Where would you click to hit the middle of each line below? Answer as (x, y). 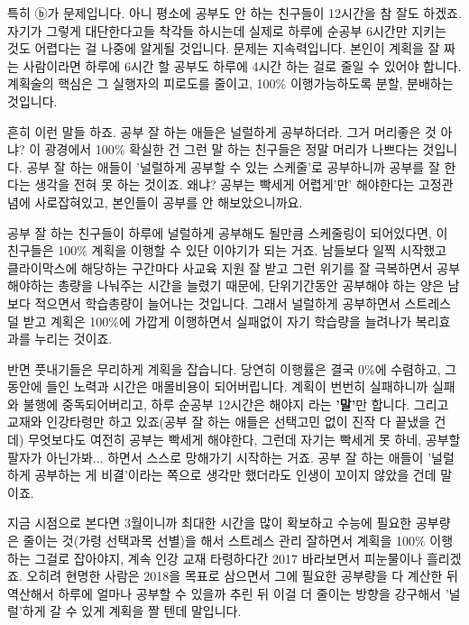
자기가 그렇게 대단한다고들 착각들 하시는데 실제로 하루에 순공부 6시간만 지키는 (227, 30)
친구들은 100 (42, 250)
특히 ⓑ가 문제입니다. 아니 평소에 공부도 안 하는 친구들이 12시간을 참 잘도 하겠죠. (234, 13)
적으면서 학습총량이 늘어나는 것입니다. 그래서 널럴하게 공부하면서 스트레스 (243, 303)
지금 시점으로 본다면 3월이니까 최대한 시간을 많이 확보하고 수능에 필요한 (210, 523)
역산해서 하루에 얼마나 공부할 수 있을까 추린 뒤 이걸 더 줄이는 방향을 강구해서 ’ (228, 593)
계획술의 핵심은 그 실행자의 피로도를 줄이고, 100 (142, 83)
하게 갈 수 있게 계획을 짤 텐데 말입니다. (132, 611)
